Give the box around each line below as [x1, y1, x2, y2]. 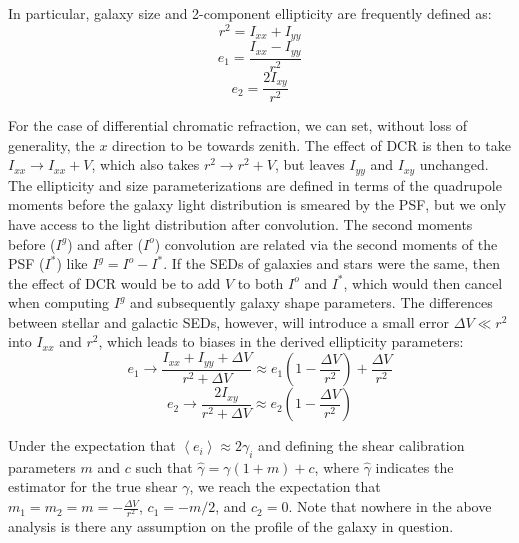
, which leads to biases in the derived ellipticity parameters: [98, 331, 464, 352]
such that [135, 456, 193, 477]
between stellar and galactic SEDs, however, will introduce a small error [8, 311, 450, 332]
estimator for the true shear [8, 476, 178, 497]
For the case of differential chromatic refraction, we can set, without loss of [8, 115, 468, 136]
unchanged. [419, 154, 489, 175]
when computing [8, 292, 110, 313]
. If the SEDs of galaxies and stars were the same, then [163, 253, 501, 274]
